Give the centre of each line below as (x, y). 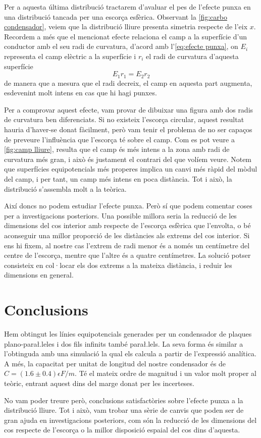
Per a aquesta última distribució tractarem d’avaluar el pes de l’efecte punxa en (127, 7)
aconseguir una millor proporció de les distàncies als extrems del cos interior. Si (127, 235)
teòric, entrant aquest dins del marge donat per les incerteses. (99, 383)
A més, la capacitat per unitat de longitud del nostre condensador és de (115, 363)
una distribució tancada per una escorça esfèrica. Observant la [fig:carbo (116, 16)
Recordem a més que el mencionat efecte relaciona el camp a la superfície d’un (126, 36)
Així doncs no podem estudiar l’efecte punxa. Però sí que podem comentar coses (128, 206)
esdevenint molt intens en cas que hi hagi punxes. (81, 93)
